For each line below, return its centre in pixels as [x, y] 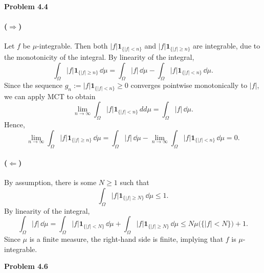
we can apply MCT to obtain [50, 96]
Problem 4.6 [26, 266]
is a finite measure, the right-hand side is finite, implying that [126, 239]
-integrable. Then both [72, 46]
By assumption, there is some [50, 182]
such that [135, 182]
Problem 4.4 [26, 6]
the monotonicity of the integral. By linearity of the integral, [99, 56]
